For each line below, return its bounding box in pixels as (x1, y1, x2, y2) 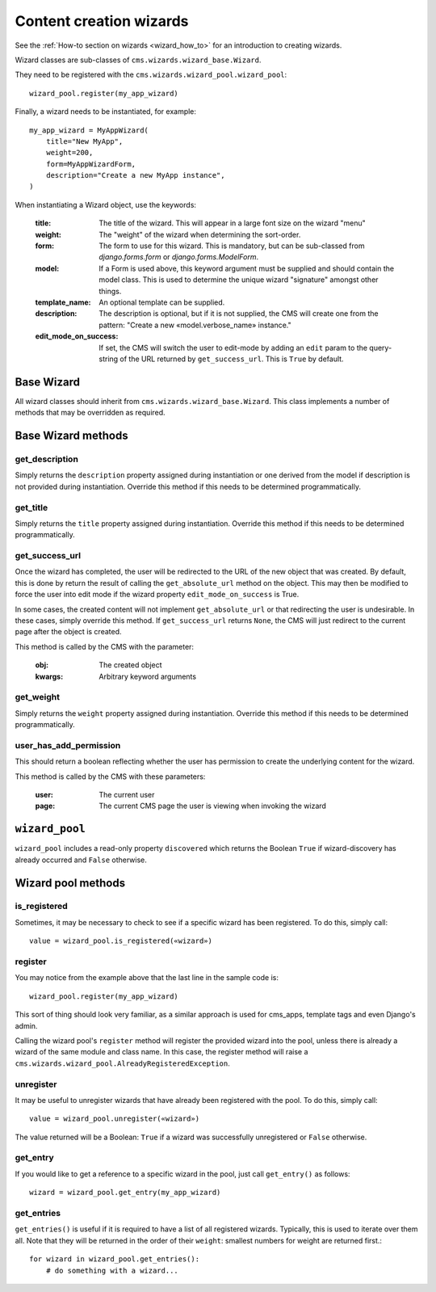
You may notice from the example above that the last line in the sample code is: (15, 973, 279, 983)
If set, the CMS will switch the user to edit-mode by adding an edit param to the (99, 343, 367, 352)
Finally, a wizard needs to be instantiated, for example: (15, 107, 197, 116)
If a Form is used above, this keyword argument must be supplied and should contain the (99, 263, 395, 273)
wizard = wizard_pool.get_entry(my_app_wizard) (29, 1188, 221, 1197)
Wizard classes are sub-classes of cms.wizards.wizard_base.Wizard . (15, 55, 262, 65)
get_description (15, 453, 78, 465)
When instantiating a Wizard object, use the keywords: (15, 200, 197, 209)
